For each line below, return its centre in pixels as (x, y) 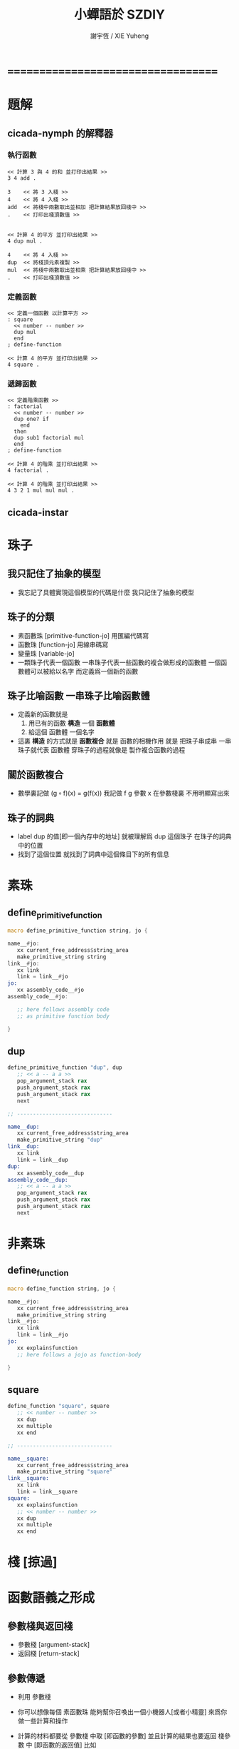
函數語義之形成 (51, 1597)
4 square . (23, 365)
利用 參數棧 (34, 1697)
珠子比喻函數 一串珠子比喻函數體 (79, 696)
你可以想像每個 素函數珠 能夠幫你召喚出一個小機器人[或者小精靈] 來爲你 (122, 1712)
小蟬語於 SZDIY (119, 15)
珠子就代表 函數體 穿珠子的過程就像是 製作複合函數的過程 (101, 750)
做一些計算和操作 (43, 1721)
